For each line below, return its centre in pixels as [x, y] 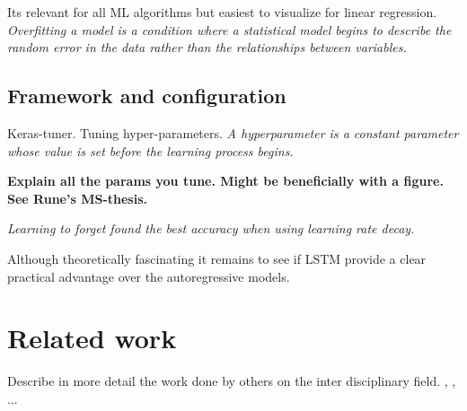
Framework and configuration [147, 96]
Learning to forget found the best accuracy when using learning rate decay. [211, 228]
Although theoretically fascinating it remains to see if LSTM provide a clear [217, 258]
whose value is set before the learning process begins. [150, 150]
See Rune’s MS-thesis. [77, 198]
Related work [92, 338]
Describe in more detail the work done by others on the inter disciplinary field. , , [232, 381]
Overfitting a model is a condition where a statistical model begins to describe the [229, 29]
